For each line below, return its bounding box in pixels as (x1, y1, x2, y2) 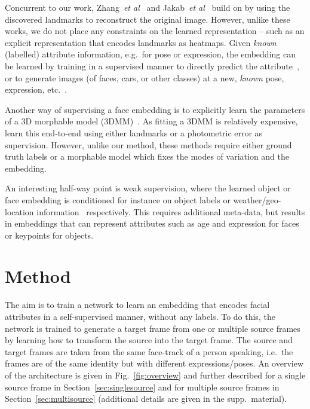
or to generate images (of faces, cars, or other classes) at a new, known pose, (5, 71, 284, 84)
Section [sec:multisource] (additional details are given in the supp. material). (5, 392, 287, 405)
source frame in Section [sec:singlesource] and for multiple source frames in (5, 380, 280, 393)
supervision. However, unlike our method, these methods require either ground (5, 138, 292, 151)
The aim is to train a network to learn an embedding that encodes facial (5, 298, 270, 311)
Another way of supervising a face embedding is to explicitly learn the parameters (5, 103, 305, 115)
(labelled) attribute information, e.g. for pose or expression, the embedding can (5, 48, 296, 60)
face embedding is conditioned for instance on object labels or (5, 193, 231, 206)
